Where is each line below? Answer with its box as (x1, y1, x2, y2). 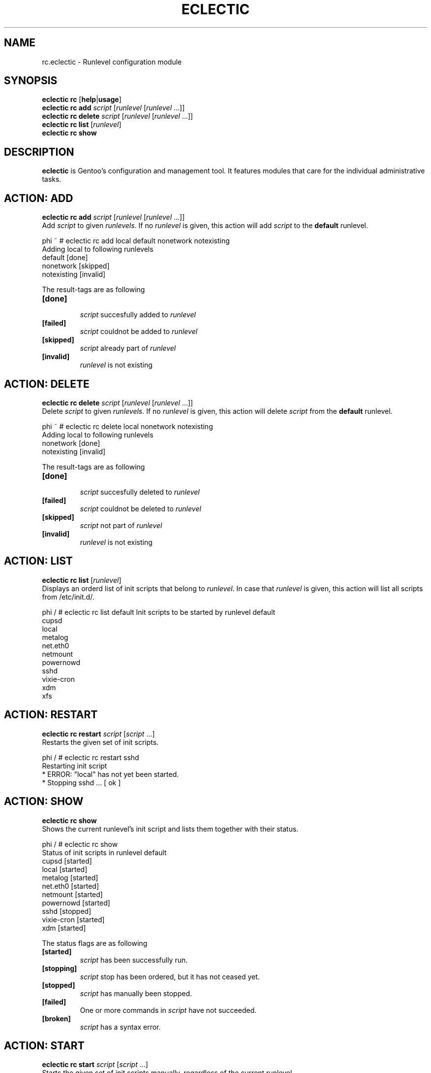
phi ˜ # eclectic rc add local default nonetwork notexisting (42, 236, 230, 245)
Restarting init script (42, 761, 107, 770)
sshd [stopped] (42, 906, 92, 915)
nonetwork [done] (42, 438, 100, 447)
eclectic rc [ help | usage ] (42, 95, 122, 104)
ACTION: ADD (4, 192, 73, 204)
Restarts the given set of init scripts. (42, 738, 159, 746)
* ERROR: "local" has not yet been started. (42, 770, 179, 778)
